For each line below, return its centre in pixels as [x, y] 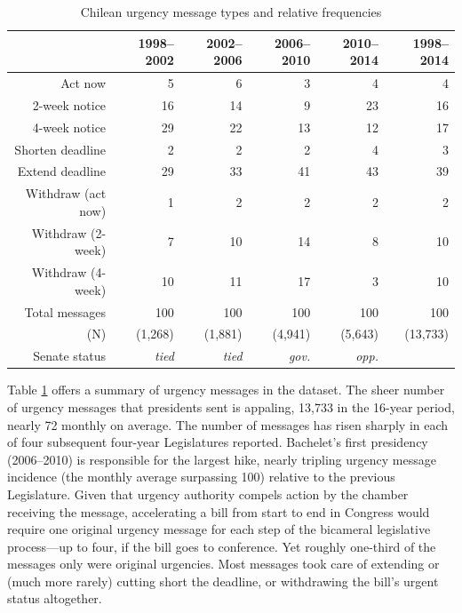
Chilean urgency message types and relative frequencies [231, 12]
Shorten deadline [60, 149]
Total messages [65, 311]
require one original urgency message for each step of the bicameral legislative [219, 529]
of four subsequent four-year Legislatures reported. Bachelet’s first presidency [218, 442]
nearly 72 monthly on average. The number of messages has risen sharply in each [228, 424]
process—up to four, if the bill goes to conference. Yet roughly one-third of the [222, 546]
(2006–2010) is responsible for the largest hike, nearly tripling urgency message [222, 459]
